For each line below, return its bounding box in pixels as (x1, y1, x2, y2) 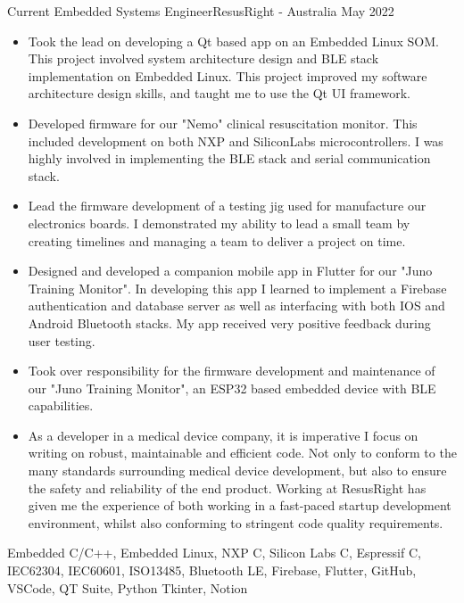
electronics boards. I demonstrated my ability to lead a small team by (28, 213, 410, 232)
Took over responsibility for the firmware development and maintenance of (28, 361, 435, 380)
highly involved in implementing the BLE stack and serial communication (28, 149, 431, 168)
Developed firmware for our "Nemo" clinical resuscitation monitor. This (28, 113, 418, 132)
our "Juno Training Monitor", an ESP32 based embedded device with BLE (28, 378, 436, 397)
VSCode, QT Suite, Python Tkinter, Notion (7, 578, 248, 597)
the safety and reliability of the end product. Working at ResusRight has (28, 478, 427, 497)
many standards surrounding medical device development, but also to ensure (28, 461, 447, 480)
